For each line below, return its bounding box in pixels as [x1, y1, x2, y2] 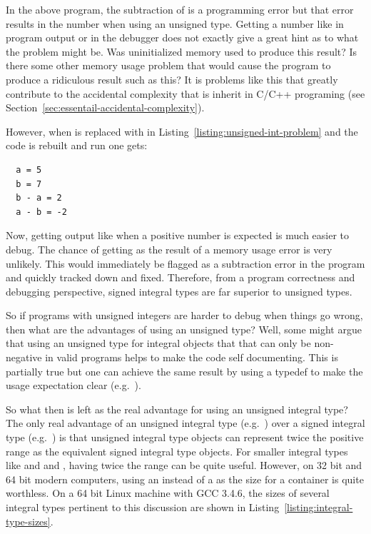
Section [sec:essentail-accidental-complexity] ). [6, 100, 205, 115]
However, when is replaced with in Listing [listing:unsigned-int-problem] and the [6, 124, 358, 138]
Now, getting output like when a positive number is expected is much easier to [6, 228, 350, 243]
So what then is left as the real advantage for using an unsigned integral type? [6, 401, 348, 416]
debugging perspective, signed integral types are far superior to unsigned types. [6, 283, 352, 298]
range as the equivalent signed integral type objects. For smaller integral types [6, 443, 348, 458]
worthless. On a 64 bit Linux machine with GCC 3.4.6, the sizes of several [6, 485, 330, 500]
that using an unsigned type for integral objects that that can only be [6, 336, 311, 351]
